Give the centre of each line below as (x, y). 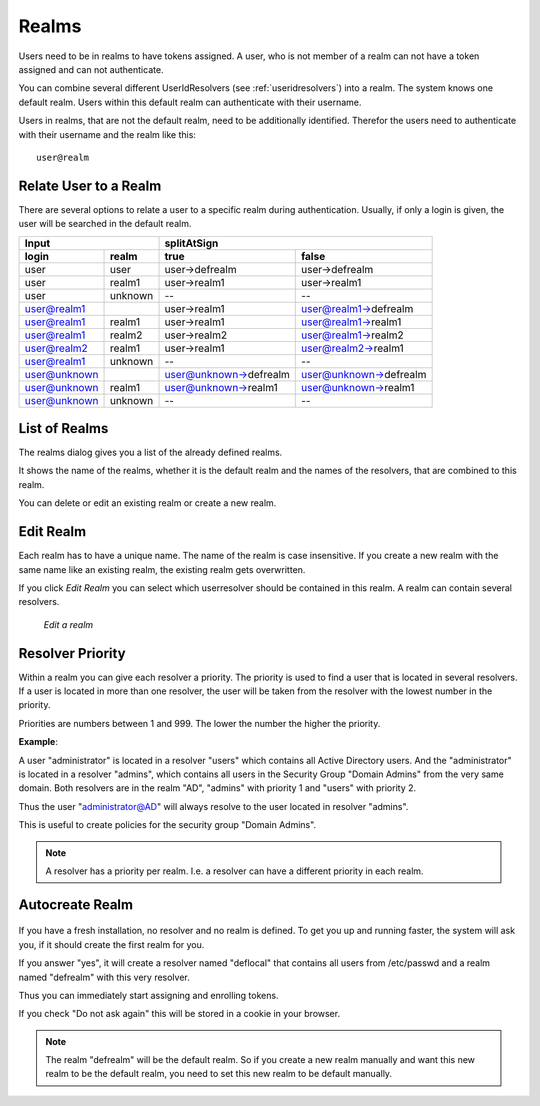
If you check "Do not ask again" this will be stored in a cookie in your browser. (179, 1014)
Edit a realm (68, 624)
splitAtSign (191, 243)
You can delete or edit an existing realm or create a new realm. (147, 503)
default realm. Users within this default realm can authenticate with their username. (190, 102)
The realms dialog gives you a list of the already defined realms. (150, 452)
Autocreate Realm (76, 904)
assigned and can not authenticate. (91, 69)
